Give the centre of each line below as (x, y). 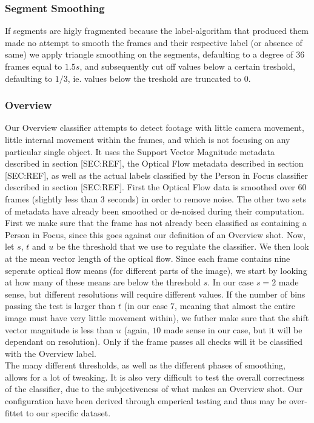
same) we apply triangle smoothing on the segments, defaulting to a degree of (149, 54)
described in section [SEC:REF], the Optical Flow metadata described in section (154, 163)
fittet (14, 412)
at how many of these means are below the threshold (103, 282)
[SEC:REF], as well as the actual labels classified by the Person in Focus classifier (157, 175)
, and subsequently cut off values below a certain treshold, (187, 66)
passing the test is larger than (60, 306)
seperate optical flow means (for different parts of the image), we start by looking (156, 270)
